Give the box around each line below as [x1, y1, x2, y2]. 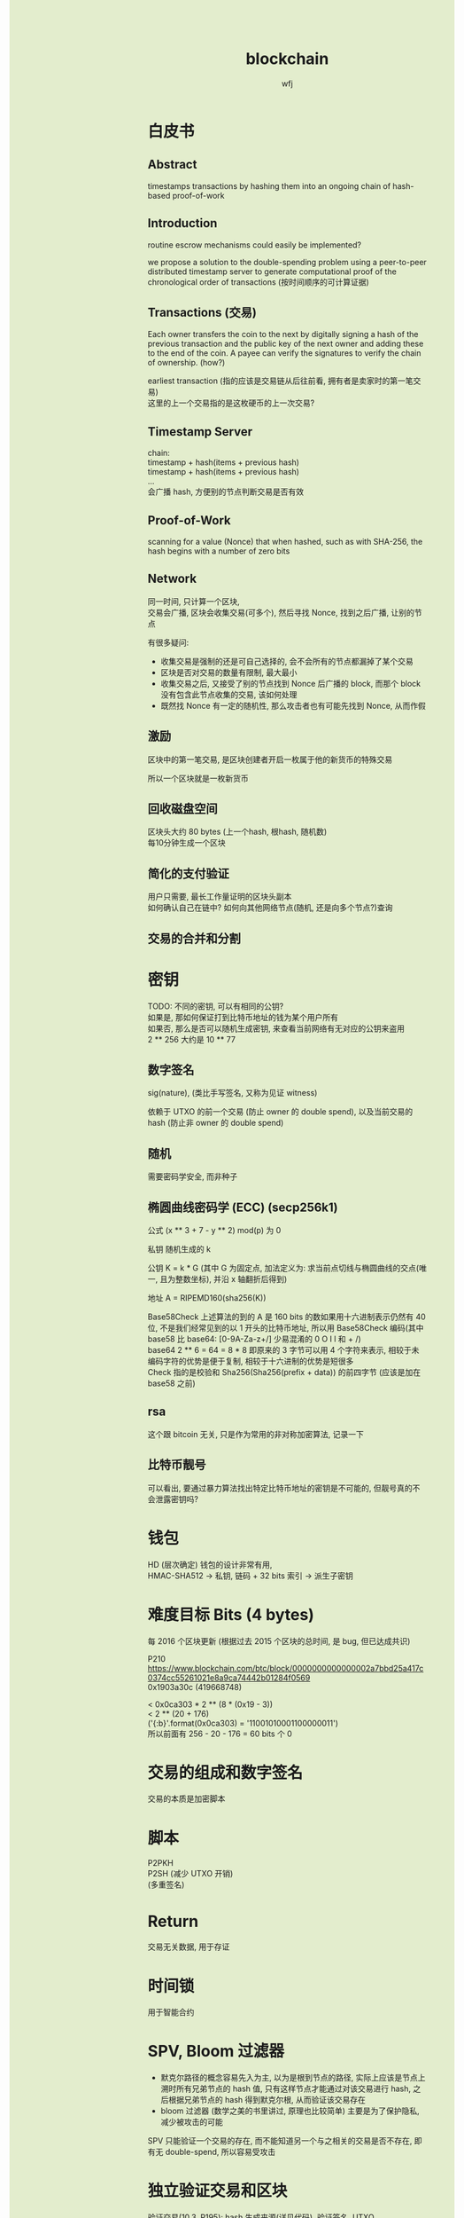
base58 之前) [147, 1378, 196, 1388]
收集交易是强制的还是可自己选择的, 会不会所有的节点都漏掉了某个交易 [160, 656, 414, 666]
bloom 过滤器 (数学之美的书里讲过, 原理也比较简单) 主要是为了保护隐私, [160, 2105, 420, 2116]
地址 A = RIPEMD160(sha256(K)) [147, 1293, 267, 1303]
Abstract [147, 157, 197, 172]
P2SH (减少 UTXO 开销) [147, 1868, 234, 1879]
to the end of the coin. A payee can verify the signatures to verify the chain [147, 348, 421, 358]
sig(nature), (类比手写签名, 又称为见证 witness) [147, 1088, 318, 1098]
